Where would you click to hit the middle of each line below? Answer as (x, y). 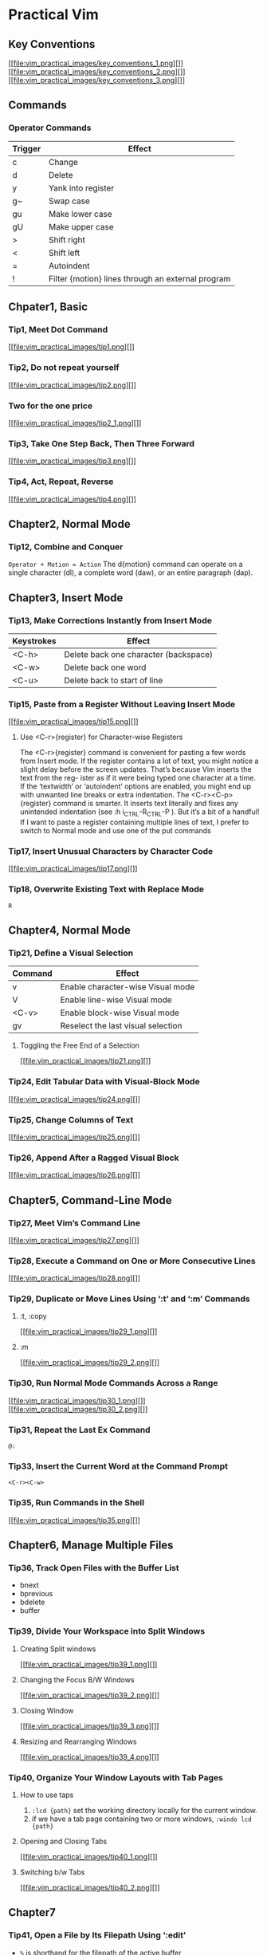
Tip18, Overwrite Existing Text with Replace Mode (106, 889)
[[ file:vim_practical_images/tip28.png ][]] (75, 1278)
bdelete (32, 1602)
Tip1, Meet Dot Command (58, 330)
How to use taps (47, 1795)
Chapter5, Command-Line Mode (90, 1200)
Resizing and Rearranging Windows (78, 1741)
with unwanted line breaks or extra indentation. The (104, 795)
